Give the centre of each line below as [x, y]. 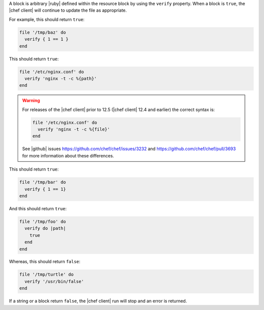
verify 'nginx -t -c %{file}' [74, 129]
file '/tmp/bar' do [43, 182]
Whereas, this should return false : [45, 262]
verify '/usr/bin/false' [54, 281]
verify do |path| [45, 228]
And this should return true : [38, 208]
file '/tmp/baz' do [43, 32]
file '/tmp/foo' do [43, 221]
